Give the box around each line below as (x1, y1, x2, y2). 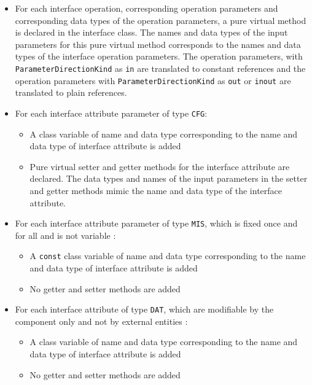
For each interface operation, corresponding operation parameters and (15, 2, 278, 14)
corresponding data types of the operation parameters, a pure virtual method (15, 14, 306, 26)
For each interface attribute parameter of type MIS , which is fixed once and (15, 217, 298, 230)
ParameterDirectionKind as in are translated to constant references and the (15, 61, 306, 74)
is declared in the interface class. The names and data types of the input (15, 26, 288, 39)
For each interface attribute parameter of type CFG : (15, 106, 208, 119)
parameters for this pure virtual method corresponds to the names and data (15, 37, 301, 50)
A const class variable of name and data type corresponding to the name (29, 249, 306, 262)
